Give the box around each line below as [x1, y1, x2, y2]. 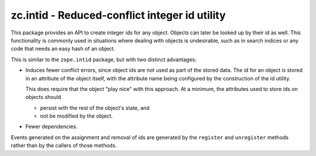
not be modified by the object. [40, 112, 113, 119]
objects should [25, 94, 61, 101]
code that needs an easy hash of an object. [11, 45, 115, 52]
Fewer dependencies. [25, 123, 78, 130]
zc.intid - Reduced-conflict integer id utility [11, 9, 226, 22]
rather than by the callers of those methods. [11, 142, 117, 149]
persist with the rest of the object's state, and [40, 104, 150, 111]
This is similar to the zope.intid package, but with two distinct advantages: [11, 56, 197, 63]
